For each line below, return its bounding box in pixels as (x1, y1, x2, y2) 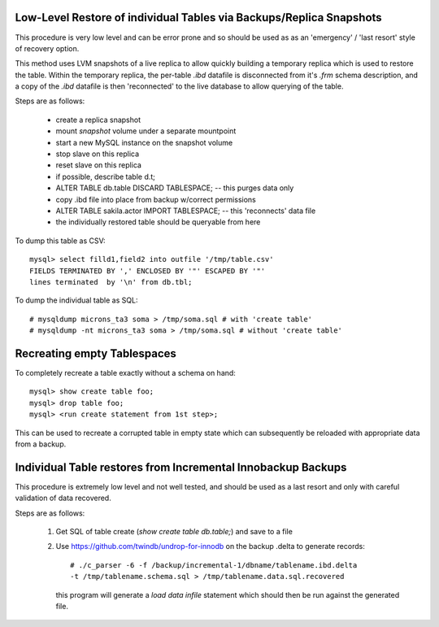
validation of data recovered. (15, 493, 111, 503)
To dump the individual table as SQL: (15, 295, 138, 305)
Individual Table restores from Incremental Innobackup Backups (15, 460, 347, 474)
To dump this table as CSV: (15, 236, 106, 246)
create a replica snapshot (55, 115, 141, 124)
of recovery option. (15, 43, 80, 53)
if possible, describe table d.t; (55, 172, 156, 181)
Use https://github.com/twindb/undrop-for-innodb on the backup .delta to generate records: (55, 542, 365, 551)
